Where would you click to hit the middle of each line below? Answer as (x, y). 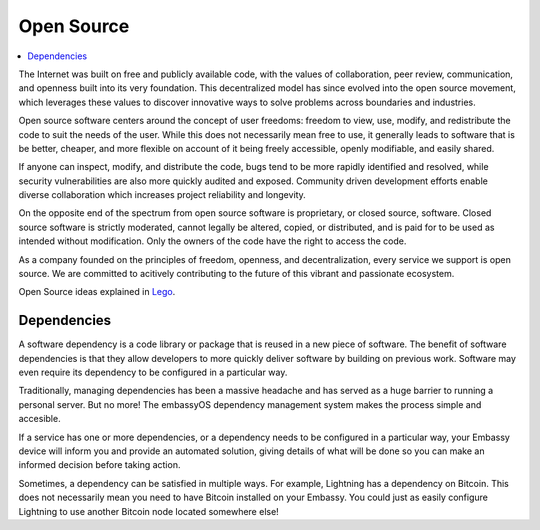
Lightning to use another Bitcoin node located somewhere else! (148, 511)
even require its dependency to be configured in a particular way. (153, 372)
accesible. (39, 419)
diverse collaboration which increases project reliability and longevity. (162, 195)
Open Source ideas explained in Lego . (97, 292)
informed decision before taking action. (99, 465)
